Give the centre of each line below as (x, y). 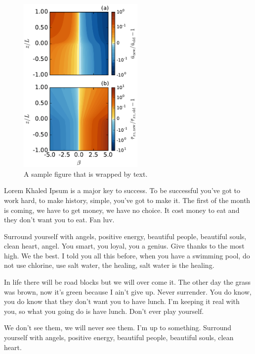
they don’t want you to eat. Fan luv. (59, 220)
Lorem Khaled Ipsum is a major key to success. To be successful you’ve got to (122, 190)
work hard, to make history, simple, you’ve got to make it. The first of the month (127, 200)
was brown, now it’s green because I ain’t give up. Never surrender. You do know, (128, 291)
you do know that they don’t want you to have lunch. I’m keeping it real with (122, 301)
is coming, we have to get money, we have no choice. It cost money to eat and (122, 210)
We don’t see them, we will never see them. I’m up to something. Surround (118, 328)
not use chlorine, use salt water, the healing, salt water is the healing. (109, 265)
